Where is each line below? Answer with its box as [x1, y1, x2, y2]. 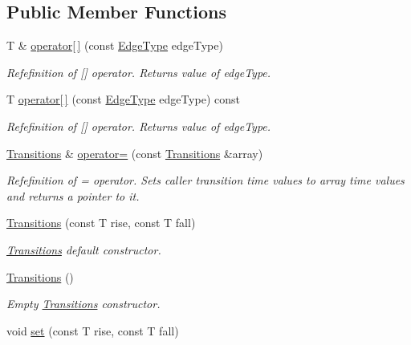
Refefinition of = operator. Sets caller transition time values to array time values [6, 172, 405, 189]
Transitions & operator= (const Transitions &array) [6, 144, 263, 161]
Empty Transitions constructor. [6, 295, 161, 312]
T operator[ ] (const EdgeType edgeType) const [6, 91, 240, 108]
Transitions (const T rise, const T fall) [6, 214, 196, 231]
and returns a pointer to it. [6, 187, 140, 204]
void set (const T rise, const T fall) [6, 322, 179, 339]
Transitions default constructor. [6, 241, 161, 258]
